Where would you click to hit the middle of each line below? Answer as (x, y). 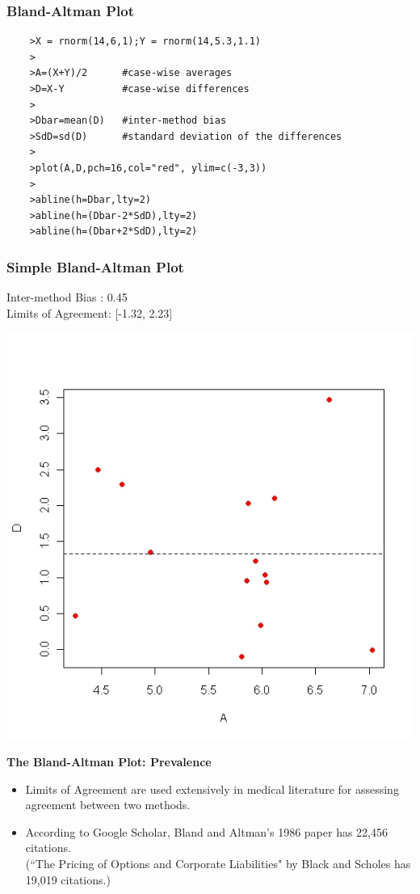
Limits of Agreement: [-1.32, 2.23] (90, 312)
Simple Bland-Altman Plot (95, 266)
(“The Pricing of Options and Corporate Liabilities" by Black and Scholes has (218, 863)
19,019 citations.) (68, 879)
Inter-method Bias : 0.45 (67, 297)
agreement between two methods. (108, 805)
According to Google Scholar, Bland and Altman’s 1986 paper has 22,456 (206, 831)
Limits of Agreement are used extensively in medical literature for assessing (212, 789)
